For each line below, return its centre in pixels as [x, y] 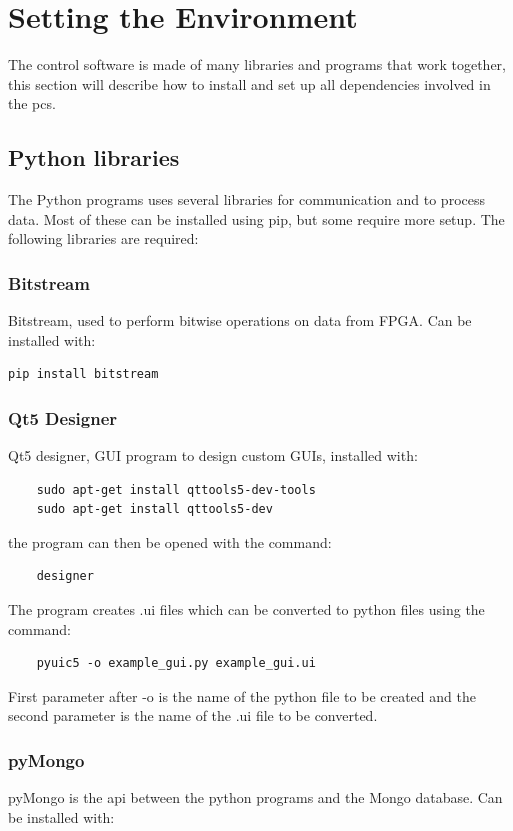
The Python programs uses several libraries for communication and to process [246, 199]
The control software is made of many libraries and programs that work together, [257, 64]
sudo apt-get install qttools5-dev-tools [176, 489]
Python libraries [94, 157]
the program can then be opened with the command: [170, 541]
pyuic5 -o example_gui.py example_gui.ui [176, 663]
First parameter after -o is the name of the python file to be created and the [242, 695]
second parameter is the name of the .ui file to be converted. [193, 715]
